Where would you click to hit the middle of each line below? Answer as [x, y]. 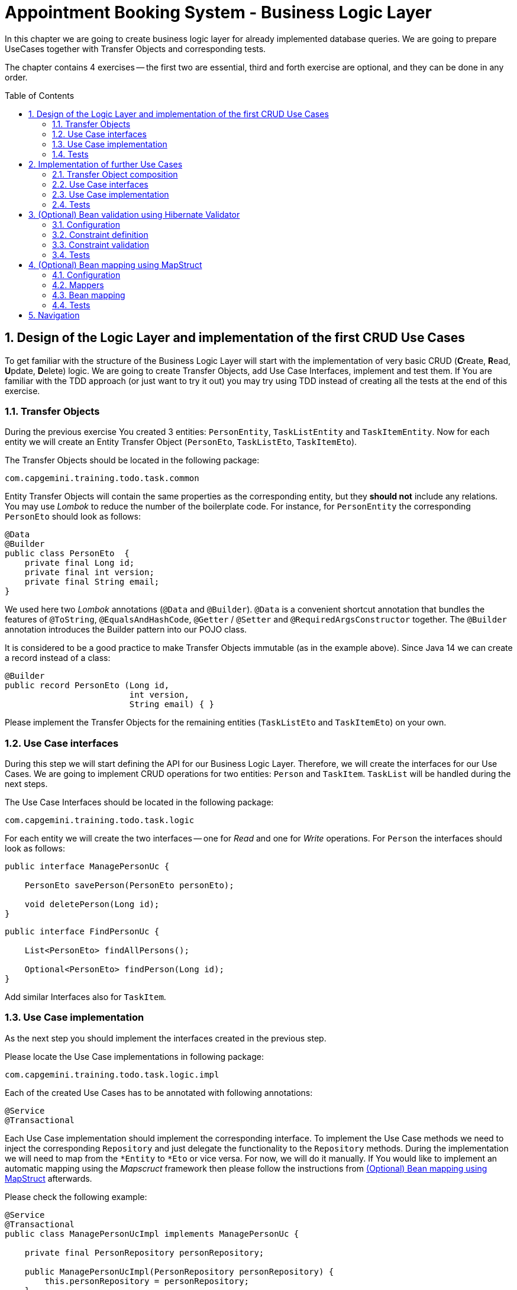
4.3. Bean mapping [89, 295]
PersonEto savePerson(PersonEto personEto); [129, 886]
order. [16, 77]
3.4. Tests [71, 254]
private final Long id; [80, 563]
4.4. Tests [71, 305]
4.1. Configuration [86, 275]
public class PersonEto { [67, 554]
